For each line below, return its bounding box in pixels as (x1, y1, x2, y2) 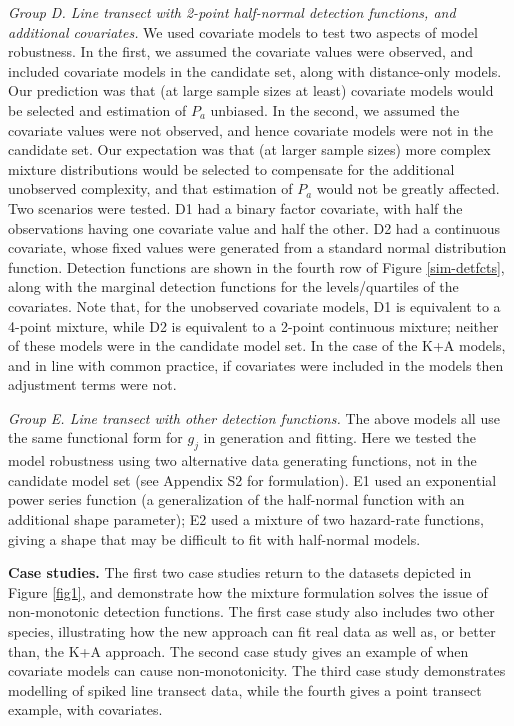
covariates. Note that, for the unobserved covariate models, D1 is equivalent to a (8, 295, 501, 316)
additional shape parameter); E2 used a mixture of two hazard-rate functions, (8, 509, 484, 530)
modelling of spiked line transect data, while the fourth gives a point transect (8, 679, 482, 700)
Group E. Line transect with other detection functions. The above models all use (8, 407, 500, 428)
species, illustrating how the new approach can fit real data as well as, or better (8, 621, 496, 642)
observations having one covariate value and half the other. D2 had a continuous (8, 217, 501, 238)
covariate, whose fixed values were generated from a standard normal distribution (8, 237, 507, 258)
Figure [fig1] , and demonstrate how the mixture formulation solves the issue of (8, 581, 488, 602)
